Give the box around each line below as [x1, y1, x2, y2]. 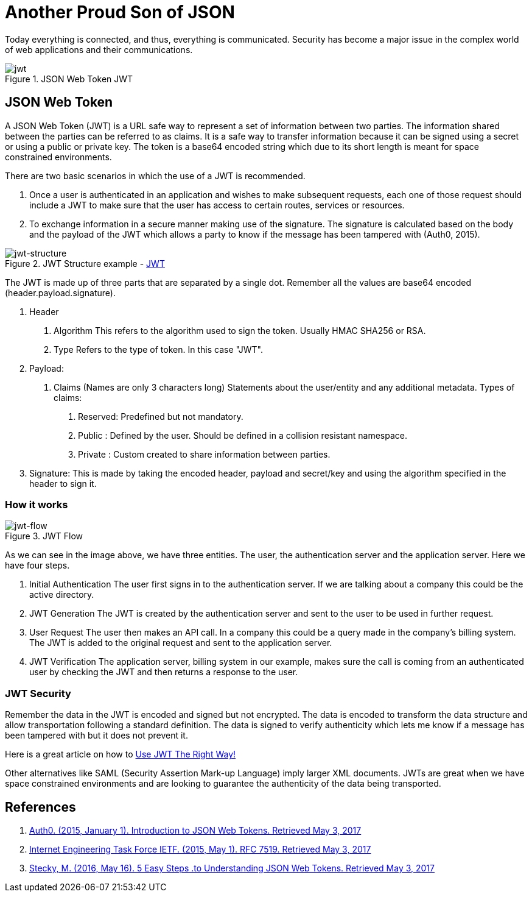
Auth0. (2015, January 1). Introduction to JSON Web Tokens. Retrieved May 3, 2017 [29, 824, 362, 835]
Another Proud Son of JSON [5, 2, 235, 23]
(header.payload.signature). [5, 287, 116, 298]
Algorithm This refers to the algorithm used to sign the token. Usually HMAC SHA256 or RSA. [54, 325, 426, 336]
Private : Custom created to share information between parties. [78, 448, 331, 459]
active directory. [29, 589, 94, 600]
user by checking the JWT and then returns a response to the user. [29, 667, 298, 678]
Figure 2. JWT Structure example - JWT [5, 258, 165, 269]
